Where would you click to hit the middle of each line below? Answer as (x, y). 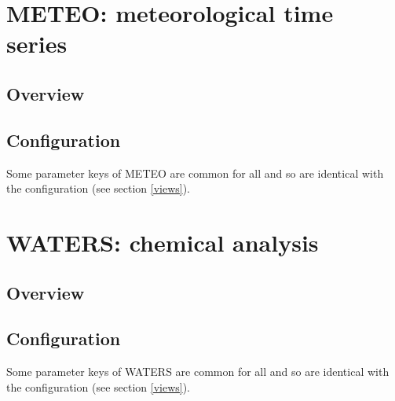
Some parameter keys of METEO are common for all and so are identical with (195, 173)
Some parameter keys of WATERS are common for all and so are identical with (198, 372)
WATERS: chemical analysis (163, 242)
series (37, 44)
